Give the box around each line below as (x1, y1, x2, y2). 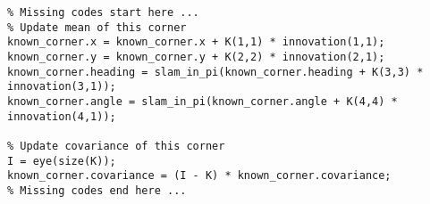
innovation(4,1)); (7, 110, 116, 123)
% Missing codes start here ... (7, 6, 199, 19)
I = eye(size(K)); (7, 154, 116, 167)
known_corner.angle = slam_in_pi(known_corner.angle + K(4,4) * (7, 94, 398, 108)
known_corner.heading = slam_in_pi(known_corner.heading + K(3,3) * (7, 65, 424, 78)
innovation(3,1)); (7, 80, 116, 94)
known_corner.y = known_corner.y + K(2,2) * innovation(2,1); (7, 50, 385, 63)
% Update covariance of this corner (7, 139, 225, 152)
